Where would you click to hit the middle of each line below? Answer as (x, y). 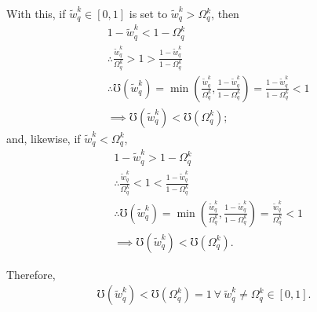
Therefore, (31, 274)
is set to (148, 13)
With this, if (36, 13)
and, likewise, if (44, 138)
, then (225, 13)
